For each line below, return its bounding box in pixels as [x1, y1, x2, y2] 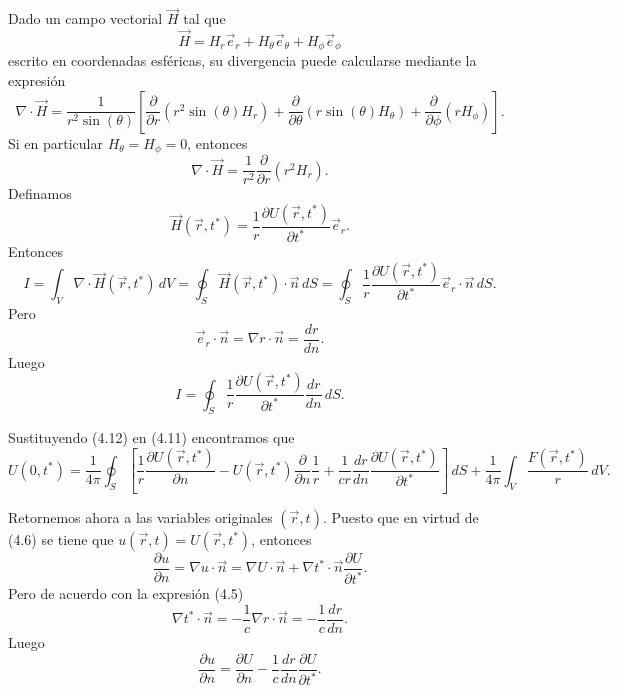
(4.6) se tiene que [8, 528, 114, 549]
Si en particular [8, 132, 103, 153]
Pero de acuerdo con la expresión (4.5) [8, 583, 244, 604]
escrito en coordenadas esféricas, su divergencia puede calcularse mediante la [8, 50, 477, 71]
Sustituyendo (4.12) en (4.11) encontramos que [8, 427, 295, 448]
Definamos [8, 183, 72, 204]
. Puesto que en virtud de [322, 506, 479, 527]
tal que [183, 8, 226, 29]
